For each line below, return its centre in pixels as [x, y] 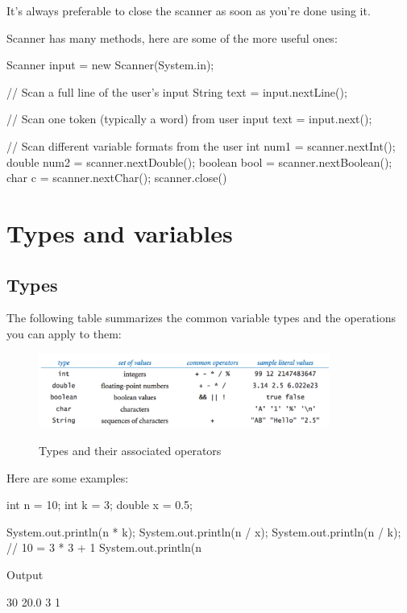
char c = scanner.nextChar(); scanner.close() [117, 178]
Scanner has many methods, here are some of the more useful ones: [172, 37]
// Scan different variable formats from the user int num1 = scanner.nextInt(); [201, 145]
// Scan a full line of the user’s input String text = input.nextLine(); [177, 91]
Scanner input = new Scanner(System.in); [110, 65]
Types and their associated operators [130, 451]
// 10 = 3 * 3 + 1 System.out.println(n [104, 547]
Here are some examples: [68, 477]
